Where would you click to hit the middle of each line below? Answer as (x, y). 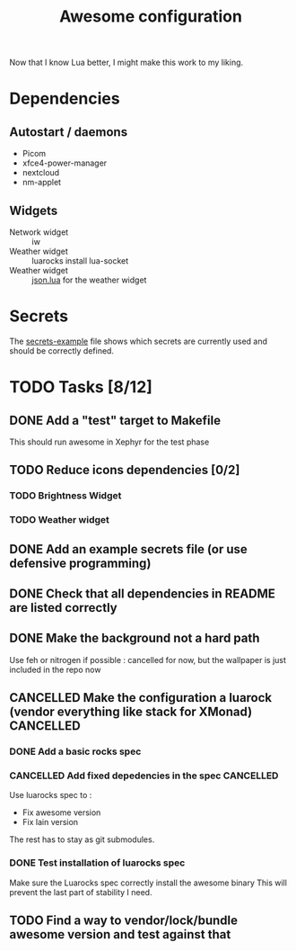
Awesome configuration (151, 17)
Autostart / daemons (69, 132)
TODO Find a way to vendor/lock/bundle (123, 921)
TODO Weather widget (60, 520)
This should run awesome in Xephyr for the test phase (109, 442)
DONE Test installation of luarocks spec (97, 863)
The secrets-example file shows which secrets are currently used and (138, 341)
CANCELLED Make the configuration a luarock (141, 698)
